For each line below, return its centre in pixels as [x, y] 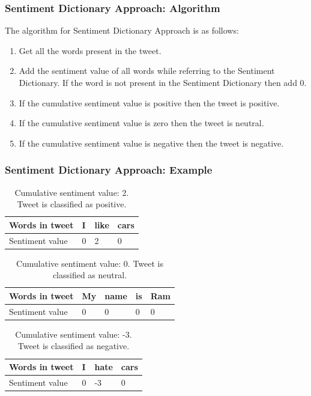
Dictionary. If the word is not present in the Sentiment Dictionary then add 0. [163, 82]
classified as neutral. [90, 275]
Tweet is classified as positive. [72, 204]
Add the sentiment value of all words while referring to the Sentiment [147, 71]
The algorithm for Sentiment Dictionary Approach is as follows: [122, 30]
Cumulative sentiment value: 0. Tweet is [90, 263]
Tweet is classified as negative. [74, 346]
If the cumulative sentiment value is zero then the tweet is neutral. [141, 123]
